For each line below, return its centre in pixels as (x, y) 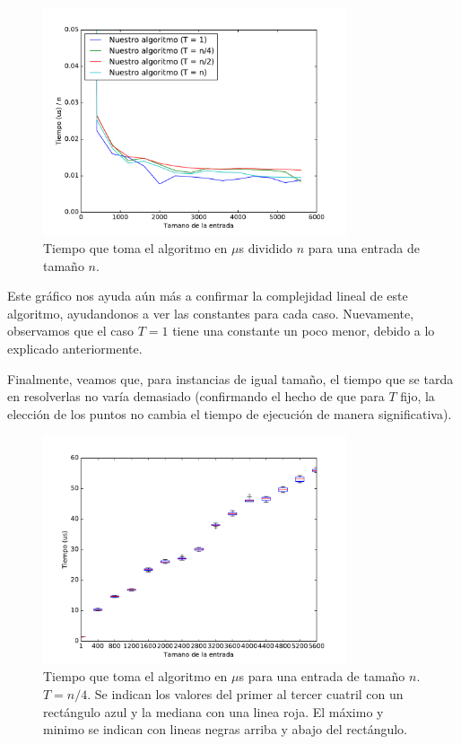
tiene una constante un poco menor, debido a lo (304, 331)
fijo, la (418, 396)
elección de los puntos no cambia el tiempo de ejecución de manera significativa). (230, 413)
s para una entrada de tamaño (322, 676)
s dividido (266, 247)
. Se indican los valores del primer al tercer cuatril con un (245, 693)
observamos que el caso (71, 331)
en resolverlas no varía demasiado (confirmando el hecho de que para (196, 396)
